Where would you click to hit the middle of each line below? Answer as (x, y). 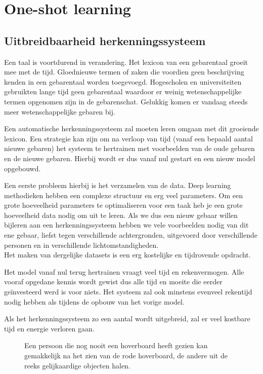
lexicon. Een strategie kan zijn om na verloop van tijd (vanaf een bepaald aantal (128, 138)
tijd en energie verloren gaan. (49, 328)
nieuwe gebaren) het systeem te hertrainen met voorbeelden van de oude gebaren (129, 148)
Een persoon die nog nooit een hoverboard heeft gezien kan (116, 345)
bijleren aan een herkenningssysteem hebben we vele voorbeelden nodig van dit (126, 225)
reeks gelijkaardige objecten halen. (77, 365)
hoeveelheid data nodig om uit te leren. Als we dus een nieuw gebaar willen (121, 215)
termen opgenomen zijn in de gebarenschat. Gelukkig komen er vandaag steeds (126, 101)
